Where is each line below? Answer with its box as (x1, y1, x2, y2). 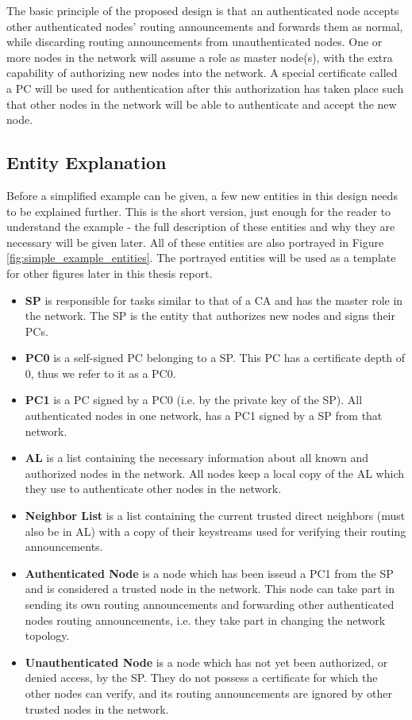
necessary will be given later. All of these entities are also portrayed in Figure (6, 233, 384, 250)
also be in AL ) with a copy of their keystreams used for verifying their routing (25, 522, 406, 539)
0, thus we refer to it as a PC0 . (25, 364, 176, 381)
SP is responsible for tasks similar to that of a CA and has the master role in (25, 291, 403, 308)
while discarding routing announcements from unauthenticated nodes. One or (6, 33, 383, 50)
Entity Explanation (6, 150, 167, 175)
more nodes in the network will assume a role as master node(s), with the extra (6, 48, 393, 65)
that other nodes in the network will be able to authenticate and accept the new (6, 95, 397, 112)
